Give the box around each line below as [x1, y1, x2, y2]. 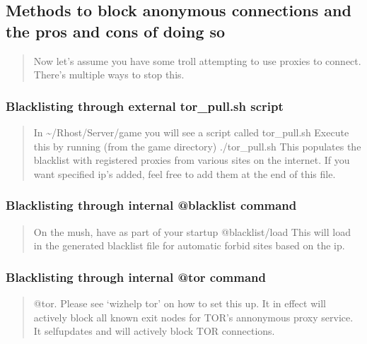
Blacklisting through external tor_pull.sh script [6, 97, 284, 114]
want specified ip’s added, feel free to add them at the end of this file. [33, 166, 336, 181]
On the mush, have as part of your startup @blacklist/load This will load [33, 224, 351, 239]
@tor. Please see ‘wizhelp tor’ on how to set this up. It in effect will [33, 296, 326, 310]
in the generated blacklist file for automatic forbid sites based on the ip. [33, 238, 345, 253]
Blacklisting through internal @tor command [6, 268, 266, 285]
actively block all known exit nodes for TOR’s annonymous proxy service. [33, 309, 354, 324]
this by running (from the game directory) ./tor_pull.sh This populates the [33, 138, 361, 153]
